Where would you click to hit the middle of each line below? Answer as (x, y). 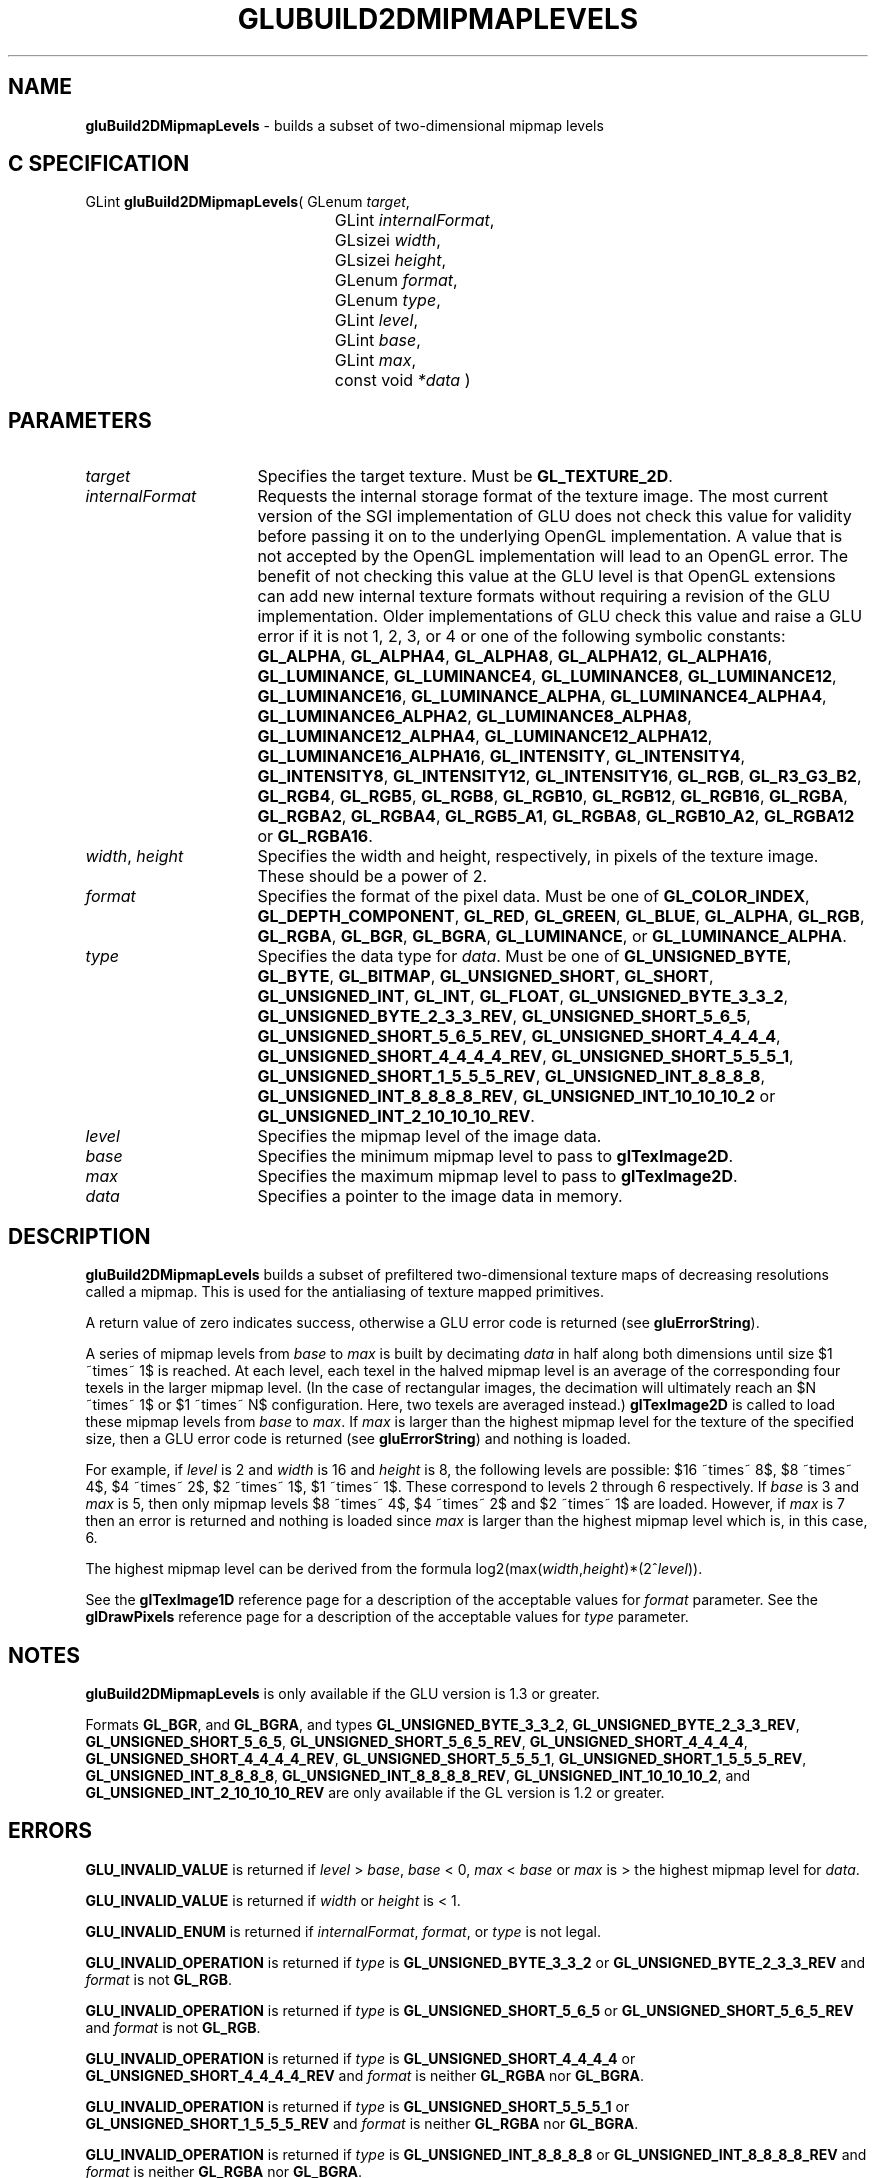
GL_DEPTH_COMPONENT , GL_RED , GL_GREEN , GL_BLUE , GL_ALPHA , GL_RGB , (561, 916)
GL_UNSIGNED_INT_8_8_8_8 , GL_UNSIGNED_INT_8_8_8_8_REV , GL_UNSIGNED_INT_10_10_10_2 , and (418, 1775)
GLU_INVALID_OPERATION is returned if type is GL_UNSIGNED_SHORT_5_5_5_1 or (357, 2106)
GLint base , (377, 340)
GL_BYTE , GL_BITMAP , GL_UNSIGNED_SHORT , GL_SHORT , (485, 976)
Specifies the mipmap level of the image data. (429, 1136)
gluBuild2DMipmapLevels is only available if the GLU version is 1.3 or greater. (342, 1693)
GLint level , (376, 320)
